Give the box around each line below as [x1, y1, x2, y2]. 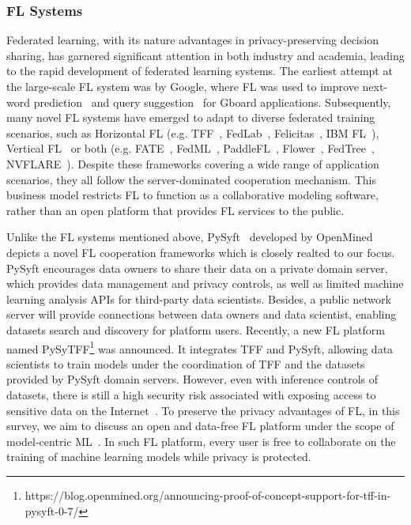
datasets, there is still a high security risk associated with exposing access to [6, 386, 376, 402]
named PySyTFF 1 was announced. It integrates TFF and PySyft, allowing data [6, 338, 394, 357]
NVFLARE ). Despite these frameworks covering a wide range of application [6, 155, 379, 172]
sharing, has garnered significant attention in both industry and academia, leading [6, 47, 405, 63]
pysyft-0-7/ [25, 502, 79, 519]
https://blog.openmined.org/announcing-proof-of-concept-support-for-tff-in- [25, 486, 391, 503]
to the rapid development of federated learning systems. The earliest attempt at [6, 62, 393, 79]
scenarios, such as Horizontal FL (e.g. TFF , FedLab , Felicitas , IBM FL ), [6, 124, 379, 141]
